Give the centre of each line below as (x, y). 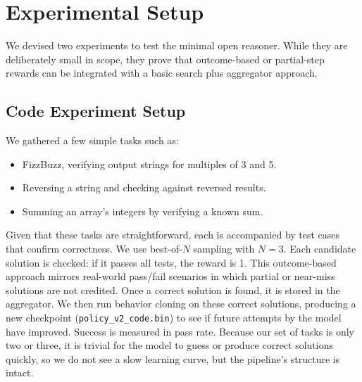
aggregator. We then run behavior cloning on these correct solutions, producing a (181, 304)
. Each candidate (320, 249)
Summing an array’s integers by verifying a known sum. (143, 211)
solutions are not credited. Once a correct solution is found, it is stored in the (173, 289)
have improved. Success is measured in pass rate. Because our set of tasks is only (180, 331)
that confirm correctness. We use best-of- (94, 249)
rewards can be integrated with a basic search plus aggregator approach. (162, 73)
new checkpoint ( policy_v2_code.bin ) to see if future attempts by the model (174, 318)
